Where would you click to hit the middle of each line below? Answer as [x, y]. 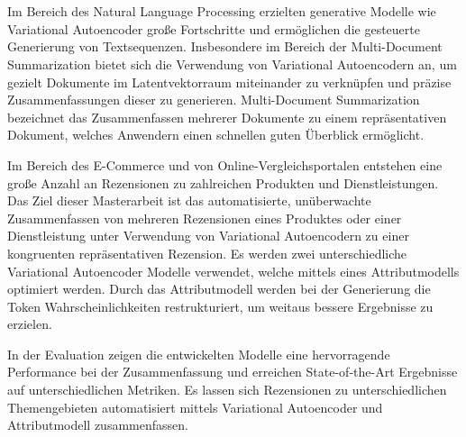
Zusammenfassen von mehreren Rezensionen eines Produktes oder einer [205, 218]
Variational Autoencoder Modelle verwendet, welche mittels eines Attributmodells [233, 271]
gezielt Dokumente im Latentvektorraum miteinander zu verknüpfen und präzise [229, 82]
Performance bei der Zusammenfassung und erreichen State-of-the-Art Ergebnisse [233, 372]
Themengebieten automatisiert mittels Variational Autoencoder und [195, 407]
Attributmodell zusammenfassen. [98, 425]
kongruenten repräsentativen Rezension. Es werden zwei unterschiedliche [207, 253]
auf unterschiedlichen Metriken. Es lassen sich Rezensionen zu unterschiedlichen [227, 390]
